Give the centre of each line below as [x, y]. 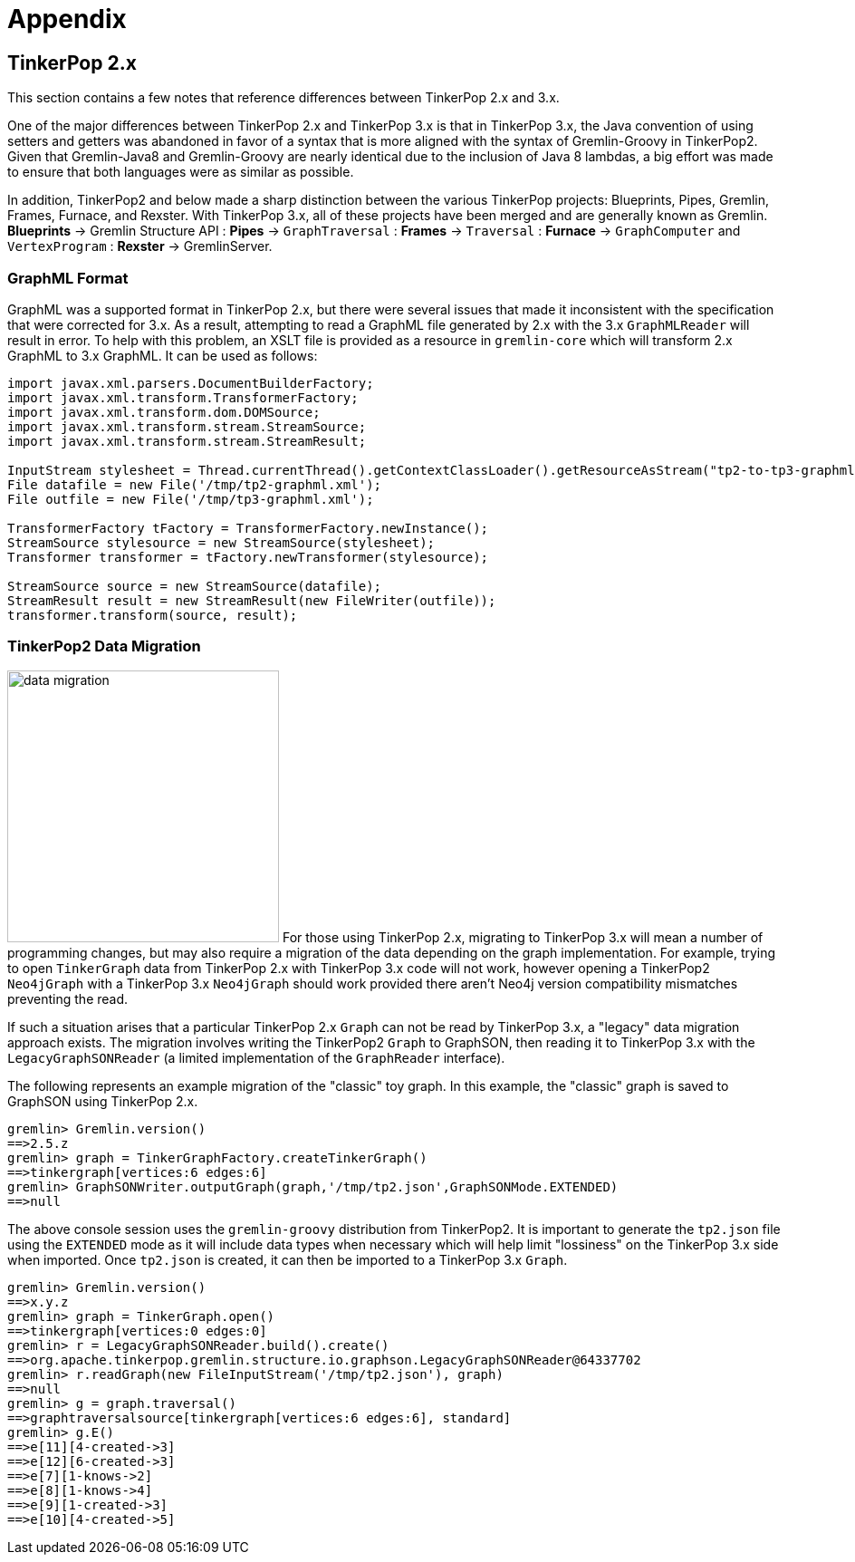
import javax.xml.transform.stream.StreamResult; [187, 441]
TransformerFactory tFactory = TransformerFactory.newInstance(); [248, 528]
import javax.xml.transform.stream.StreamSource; [187, 426]
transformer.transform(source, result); [153, 615]
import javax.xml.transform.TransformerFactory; [183, 397]
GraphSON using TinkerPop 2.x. [103, 1101]
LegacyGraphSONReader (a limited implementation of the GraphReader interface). [256, 1057]
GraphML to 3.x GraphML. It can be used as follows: [163, 355]
